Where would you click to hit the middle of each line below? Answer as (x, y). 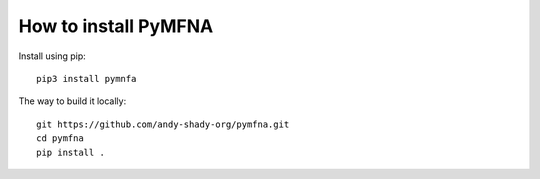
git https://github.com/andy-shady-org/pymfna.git (163, 124)
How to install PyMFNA (116, 26)
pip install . (70, 152)
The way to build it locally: (72, 101)
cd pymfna (60, 138)
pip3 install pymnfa (86, 78)
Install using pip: (52, 56)
